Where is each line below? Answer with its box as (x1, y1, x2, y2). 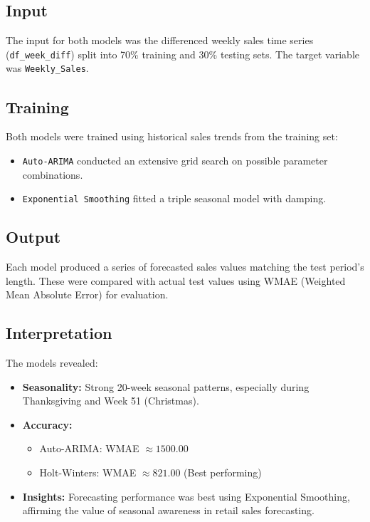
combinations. (22, 167, 83, 182)
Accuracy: (22, 417, 73, 432)
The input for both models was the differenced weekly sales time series (6, 33, 314, 48)
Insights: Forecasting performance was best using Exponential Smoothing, (22, 489, 350, 503)
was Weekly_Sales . (6, 61, 89, 75)
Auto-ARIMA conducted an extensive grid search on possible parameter (22, 152, 328, 167)
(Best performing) (184, 464, 262, 479)
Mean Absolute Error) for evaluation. (6, 287, 169, 302)
